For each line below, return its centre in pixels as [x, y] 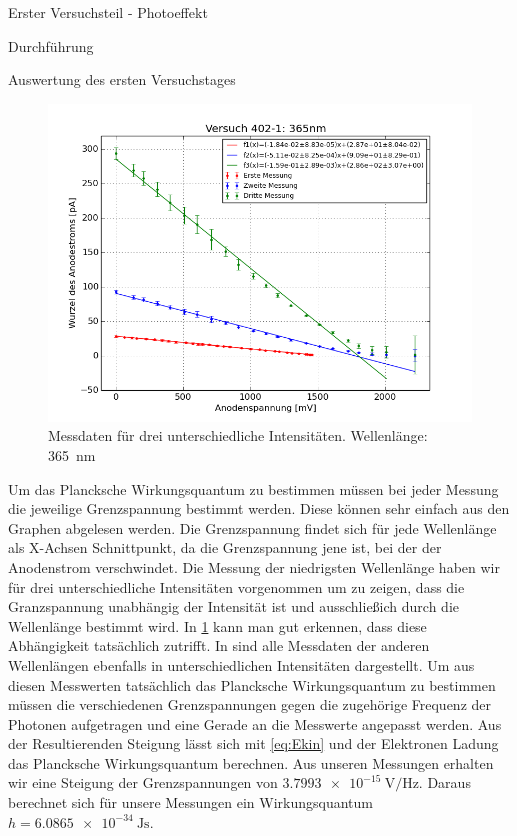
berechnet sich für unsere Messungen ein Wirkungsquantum [190, 802]
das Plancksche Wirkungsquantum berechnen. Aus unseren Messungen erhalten [251, 762]
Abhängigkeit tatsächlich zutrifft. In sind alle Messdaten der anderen [219, 645]
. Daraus [444, 782]
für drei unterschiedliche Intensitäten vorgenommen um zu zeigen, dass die [236, 586]
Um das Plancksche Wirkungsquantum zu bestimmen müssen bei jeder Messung [253, 488]
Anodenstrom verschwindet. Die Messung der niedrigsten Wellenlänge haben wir [254, 566]
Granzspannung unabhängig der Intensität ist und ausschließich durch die [233, 606]
